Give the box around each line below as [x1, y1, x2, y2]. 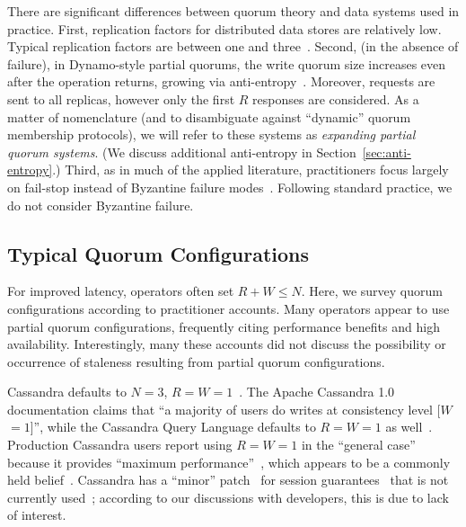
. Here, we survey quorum [301, 281, 443, 300]
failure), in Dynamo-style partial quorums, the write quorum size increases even [7, 54, 446, 73]
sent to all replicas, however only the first [7, 89, 235, 108]
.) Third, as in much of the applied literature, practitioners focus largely [52, 160, 449, 179]
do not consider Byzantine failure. [7, 195, 194, 214]
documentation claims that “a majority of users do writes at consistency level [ [7, 399, 441, 418]
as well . [385, 417, 433, 436]
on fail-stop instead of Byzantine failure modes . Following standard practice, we [7, 177, 453, 196]
